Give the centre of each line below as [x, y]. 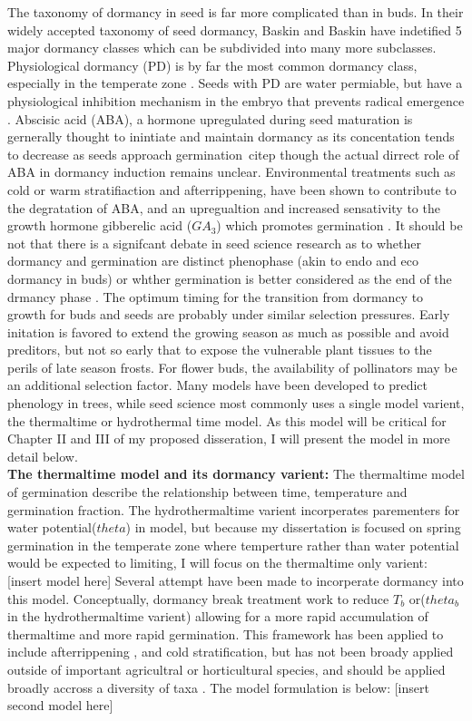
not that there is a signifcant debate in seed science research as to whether [214, 243]
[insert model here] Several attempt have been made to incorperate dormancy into [236, 580]
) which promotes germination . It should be [339, 225]
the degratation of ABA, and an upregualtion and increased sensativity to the [224, 207]
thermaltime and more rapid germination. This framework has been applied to [226, 633]
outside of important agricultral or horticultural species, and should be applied [226, 669]
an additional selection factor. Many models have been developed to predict [218, 385]
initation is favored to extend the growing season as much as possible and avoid [228, 331]
